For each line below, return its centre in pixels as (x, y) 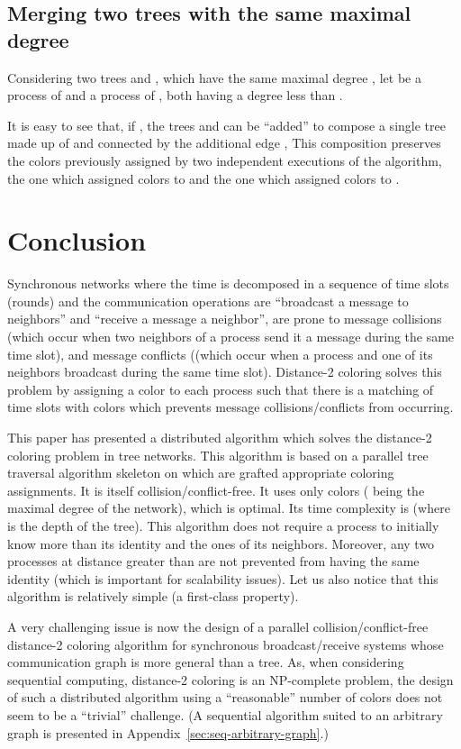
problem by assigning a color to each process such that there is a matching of (221, 389)
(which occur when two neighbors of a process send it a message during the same (231, 337)
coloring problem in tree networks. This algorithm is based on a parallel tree (218, 455)
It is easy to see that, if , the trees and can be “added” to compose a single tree (226, 125)
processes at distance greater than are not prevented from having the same (213, 561)
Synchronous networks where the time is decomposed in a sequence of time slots (228, 283)
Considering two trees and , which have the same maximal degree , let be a (214, 77)
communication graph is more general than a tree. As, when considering (206, 662)
